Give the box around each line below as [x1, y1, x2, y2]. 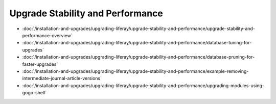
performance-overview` [22, 32, 73, 38]
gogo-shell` [22, 90, 47, 96]
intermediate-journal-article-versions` [22, 75, 102, 82]
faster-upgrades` [22, 61, 58, 67]
